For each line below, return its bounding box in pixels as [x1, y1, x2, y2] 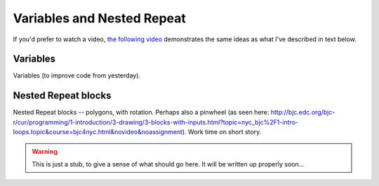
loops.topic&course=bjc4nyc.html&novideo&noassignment [13, 128, 182, 136]
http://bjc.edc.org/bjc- [270, 108, 335, 117]
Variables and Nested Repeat [13, 10, 186, 26]
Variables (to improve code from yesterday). [13, 71, 140, 80]
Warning [32, 147, 58, 155]
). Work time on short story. [182, 128, 262, 136]
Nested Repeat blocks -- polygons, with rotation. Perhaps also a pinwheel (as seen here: [13, 108, 270, 117]
